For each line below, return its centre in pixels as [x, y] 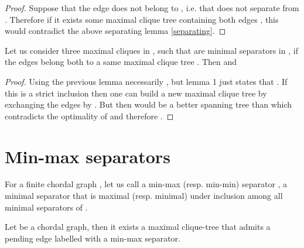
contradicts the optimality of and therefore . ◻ [89, 116]
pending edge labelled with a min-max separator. [93, 238]
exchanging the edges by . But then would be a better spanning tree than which [148, 104]
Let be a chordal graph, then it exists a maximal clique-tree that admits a [138, 227]
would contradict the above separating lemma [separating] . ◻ [115, 31]
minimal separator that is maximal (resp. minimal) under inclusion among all [144, 196]
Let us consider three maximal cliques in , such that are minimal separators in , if [151, 50]
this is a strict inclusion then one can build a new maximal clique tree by [136, 93]
